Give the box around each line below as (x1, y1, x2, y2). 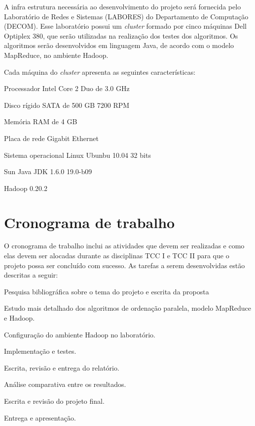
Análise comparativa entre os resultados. (4, 379, 126, 389)
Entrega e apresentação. (4, 412, 76, 423)
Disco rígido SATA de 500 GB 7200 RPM (4, 99, 130, 110)
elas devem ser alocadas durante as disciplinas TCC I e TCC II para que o (4, 250, 229, 261)
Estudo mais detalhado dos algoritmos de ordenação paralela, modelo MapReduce (4, 303, 251, 313)
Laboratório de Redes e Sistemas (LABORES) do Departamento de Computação (4, 11, 249, 21)
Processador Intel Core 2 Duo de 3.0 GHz (4, 83, 130, 94)
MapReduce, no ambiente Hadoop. (4, 49, 109, 60)
